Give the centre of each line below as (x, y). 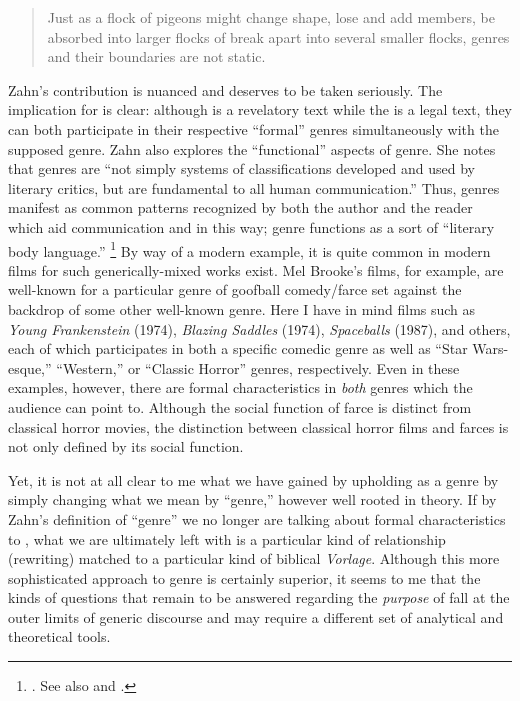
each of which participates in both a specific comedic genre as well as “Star (238, 348)
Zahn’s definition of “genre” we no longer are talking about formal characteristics (257, 518)
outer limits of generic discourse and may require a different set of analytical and (256, 616)
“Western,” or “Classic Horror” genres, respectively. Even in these (258, 367)
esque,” (30, 367)
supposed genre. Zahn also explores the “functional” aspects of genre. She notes (252, 148)
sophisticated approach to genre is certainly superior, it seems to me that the (244, 577)
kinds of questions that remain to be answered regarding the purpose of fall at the (259, 597)
